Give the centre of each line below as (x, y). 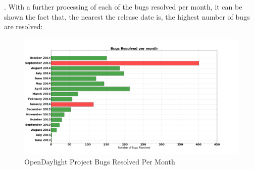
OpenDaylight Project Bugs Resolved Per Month (100, 161)
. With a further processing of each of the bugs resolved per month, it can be (123, 7)
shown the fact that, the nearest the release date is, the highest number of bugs (127, 16)
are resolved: (23, 26)
